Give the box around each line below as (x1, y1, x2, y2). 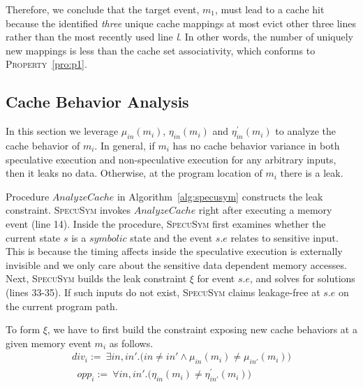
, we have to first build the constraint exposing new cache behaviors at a (47, 322, 357, 337)
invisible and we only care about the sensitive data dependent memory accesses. (6, 257, 347, 272)
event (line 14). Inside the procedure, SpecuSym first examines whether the (6, 216, 326, 231)
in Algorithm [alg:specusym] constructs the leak (117, 189, 323, 203)
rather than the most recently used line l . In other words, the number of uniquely (6, 29, 353, 44)
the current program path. (6, 298, 118, 313)
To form (6, 322, 40, 337)
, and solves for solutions (249, 271, 355, 286)
